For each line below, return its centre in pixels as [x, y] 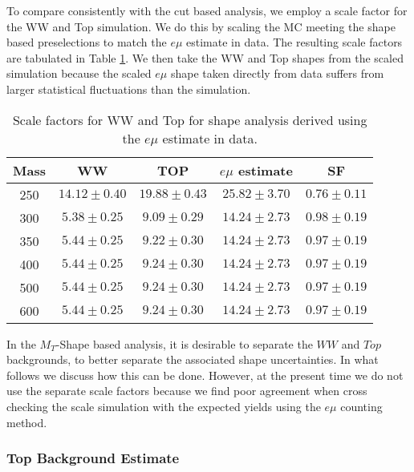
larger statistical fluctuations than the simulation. [129, 89]
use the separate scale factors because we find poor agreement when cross [187, 391]
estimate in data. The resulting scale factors [294, 42]
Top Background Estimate [93, 458]
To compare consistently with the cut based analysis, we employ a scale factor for [207, 10]
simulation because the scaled [79, 73]
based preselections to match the [87, 42]
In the [21, 343]
